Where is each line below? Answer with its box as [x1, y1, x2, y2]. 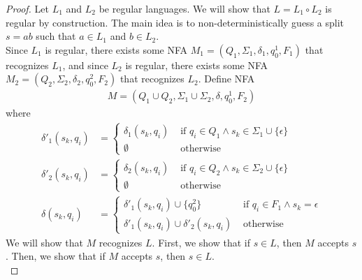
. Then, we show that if [6, 249, 106, 263]
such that [36, 29, 76, 43]
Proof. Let [6, 1, 49, 15]
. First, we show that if [152, 235, 250, 249]
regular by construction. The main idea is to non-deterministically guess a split [6, 15, 345, 29]
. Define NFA [198, 71, 255, 86]
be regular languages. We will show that [99, 1, 270, 15]
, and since [62, 57, 108, 72]
